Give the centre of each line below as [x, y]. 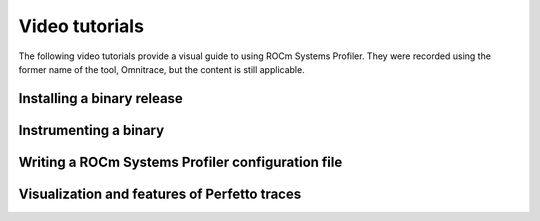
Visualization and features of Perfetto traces [160, 193]
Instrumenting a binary [91, 130]
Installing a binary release [101, 98]
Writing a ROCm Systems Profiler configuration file [180, 161]
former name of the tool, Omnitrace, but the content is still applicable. [161, 69]
